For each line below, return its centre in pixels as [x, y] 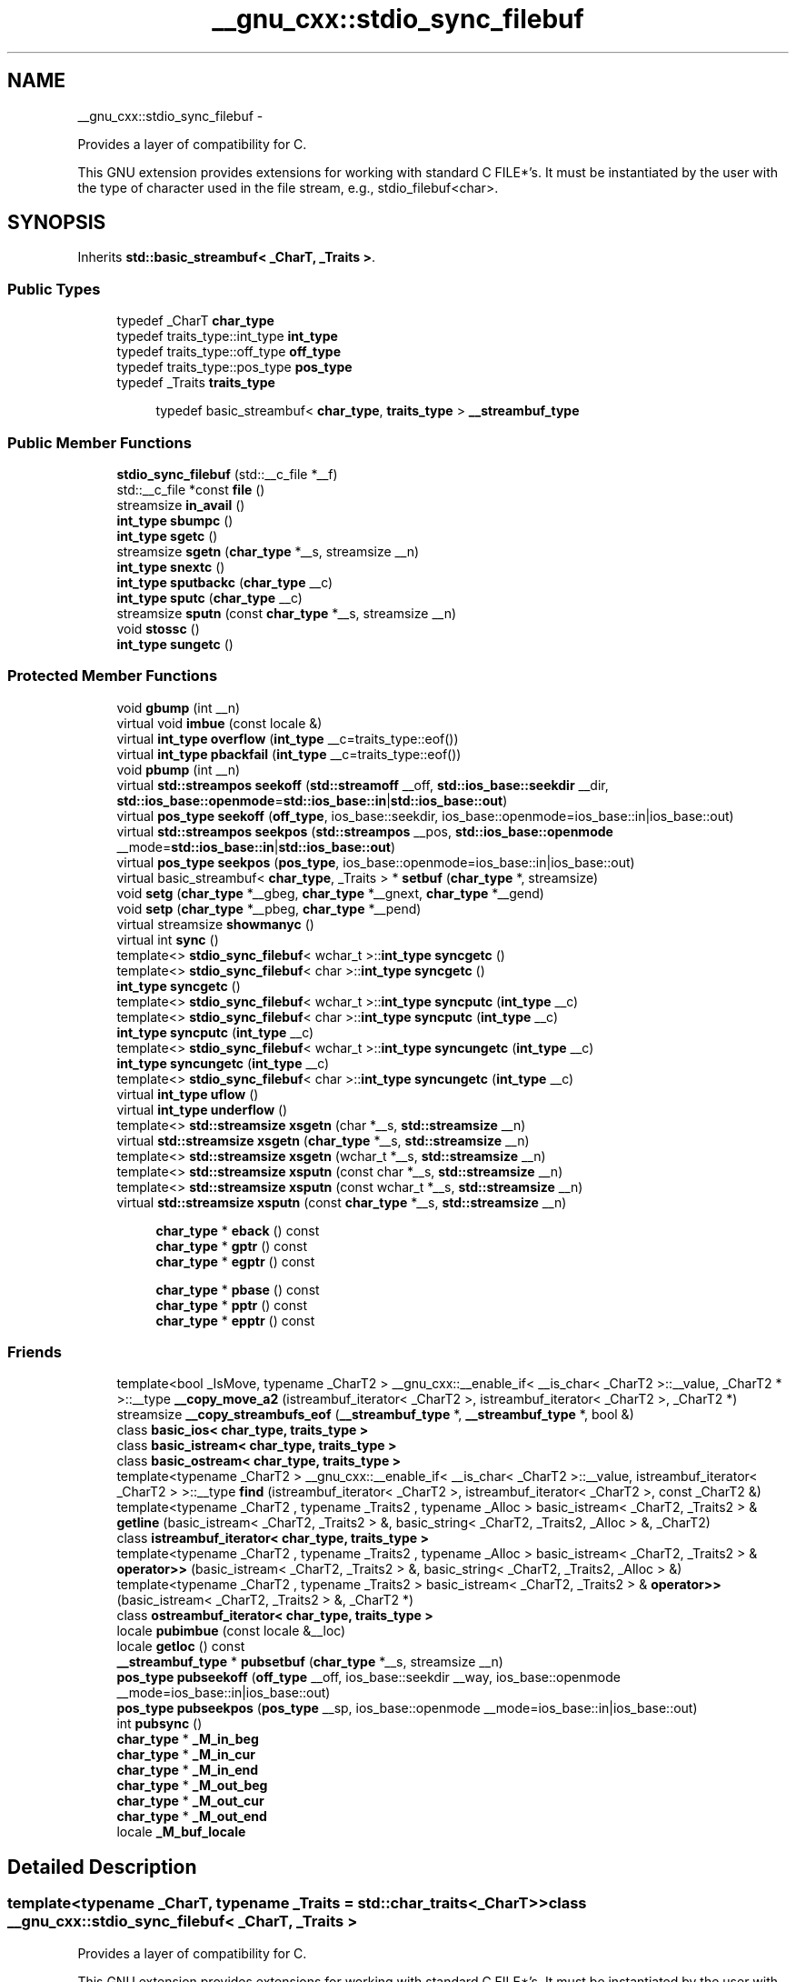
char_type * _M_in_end [188, 1770]
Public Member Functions [99, 442]
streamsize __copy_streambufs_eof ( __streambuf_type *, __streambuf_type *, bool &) [375, 1415]
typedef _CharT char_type [195, 321]
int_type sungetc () [175, 644]
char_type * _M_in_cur [186, 1755]
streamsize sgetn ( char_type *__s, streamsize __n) [268, 551]
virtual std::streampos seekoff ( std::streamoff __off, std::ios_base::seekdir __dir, [363, 785]
